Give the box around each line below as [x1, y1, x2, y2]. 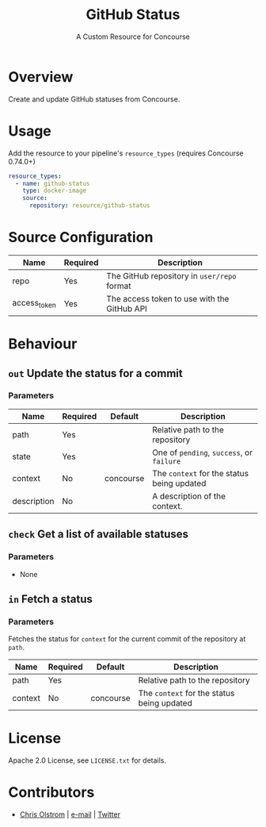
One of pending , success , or [151, 447, 253, 458]
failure [151, 456, 181, 466]
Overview [8, 67, 74, 86]
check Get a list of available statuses [8, 528, 188, 541]
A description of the [151, 490, 226, 502]
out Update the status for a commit [8, 367, 184, 380]
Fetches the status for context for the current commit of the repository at [8, 634, 246, 644]
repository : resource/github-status [28, 202, 150, 210]
